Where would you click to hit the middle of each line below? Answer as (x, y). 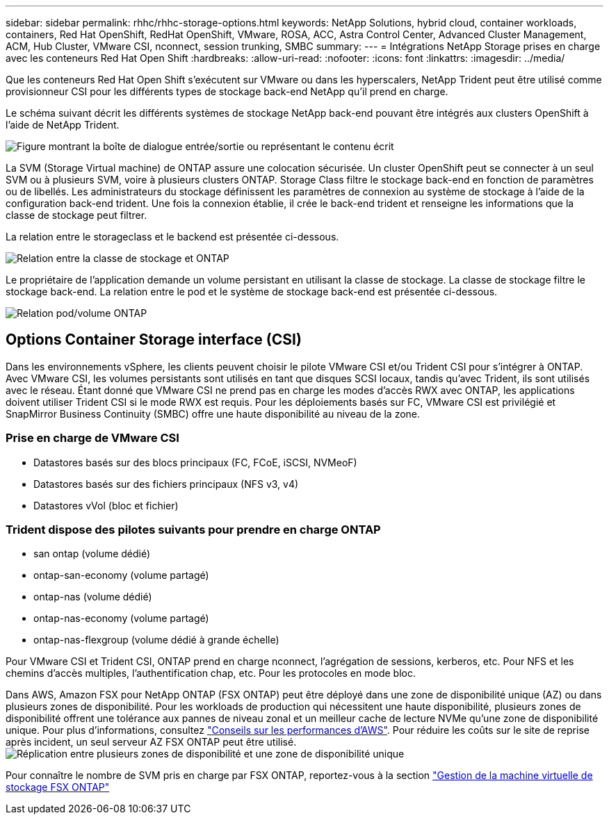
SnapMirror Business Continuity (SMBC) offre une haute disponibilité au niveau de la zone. (213, 413)
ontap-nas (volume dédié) (93, 597)
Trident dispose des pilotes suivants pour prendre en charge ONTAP (193, 529)
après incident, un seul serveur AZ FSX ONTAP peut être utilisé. (151, 742)
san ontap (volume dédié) (92, 554)
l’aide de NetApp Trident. (63, 125)
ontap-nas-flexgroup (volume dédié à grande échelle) (156, 640)
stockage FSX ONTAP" (58, 787)
